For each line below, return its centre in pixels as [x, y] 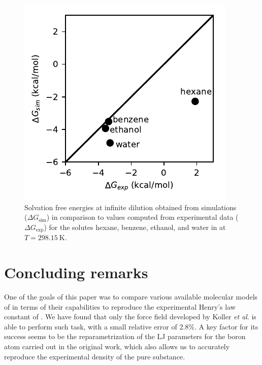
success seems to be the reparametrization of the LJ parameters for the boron [125, 336]
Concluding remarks [76, 272]
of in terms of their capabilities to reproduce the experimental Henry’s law [120, 306]
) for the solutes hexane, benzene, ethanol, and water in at [135, 227]
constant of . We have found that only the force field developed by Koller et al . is [130, 317]
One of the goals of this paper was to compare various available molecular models [131, 296]
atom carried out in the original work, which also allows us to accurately [117, 346]
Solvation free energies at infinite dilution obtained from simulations [130, 207]
